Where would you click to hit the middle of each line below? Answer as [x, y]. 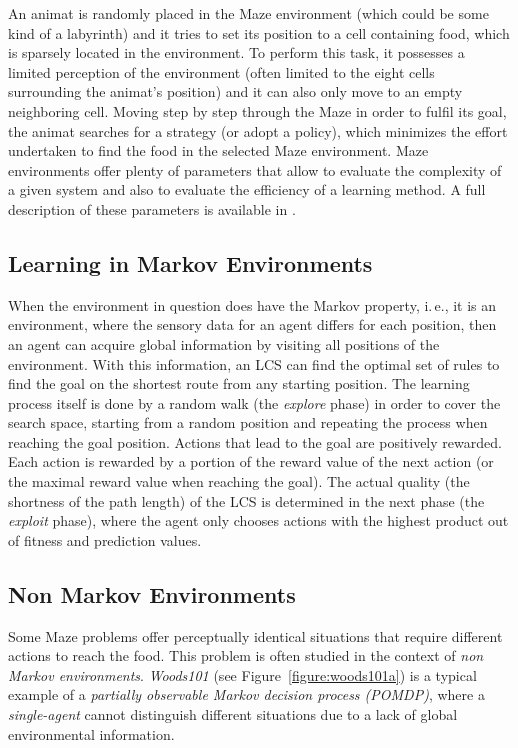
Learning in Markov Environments [190, 262]
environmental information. [91, 733]
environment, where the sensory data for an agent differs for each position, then [252, 324]
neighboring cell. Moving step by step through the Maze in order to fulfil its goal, [257, 110]
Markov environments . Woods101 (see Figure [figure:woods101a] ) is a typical [242, 674]
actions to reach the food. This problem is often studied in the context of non [246, 655]
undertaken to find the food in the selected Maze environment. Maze [218, 150]
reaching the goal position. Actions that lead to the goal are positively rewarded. [255, 441]
